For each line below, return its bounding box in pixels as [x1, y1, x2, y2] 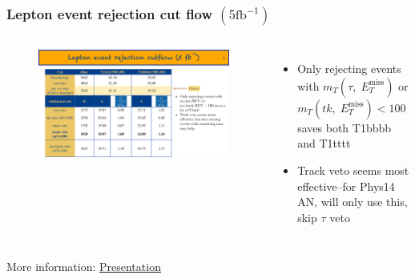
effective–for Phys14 [297, 177, 395, 194]
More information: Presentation [6, 258, 161, 275]
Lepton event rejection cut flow [6, 3, 213, 23]
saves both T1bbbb [297, 119, 392, 135]
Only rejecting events [297, 60, 401, 77]
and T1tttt [297, 135, 351, 152]
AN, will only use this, [297, 193, 408, 210]
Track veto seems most [297, 162, 409, 178]
